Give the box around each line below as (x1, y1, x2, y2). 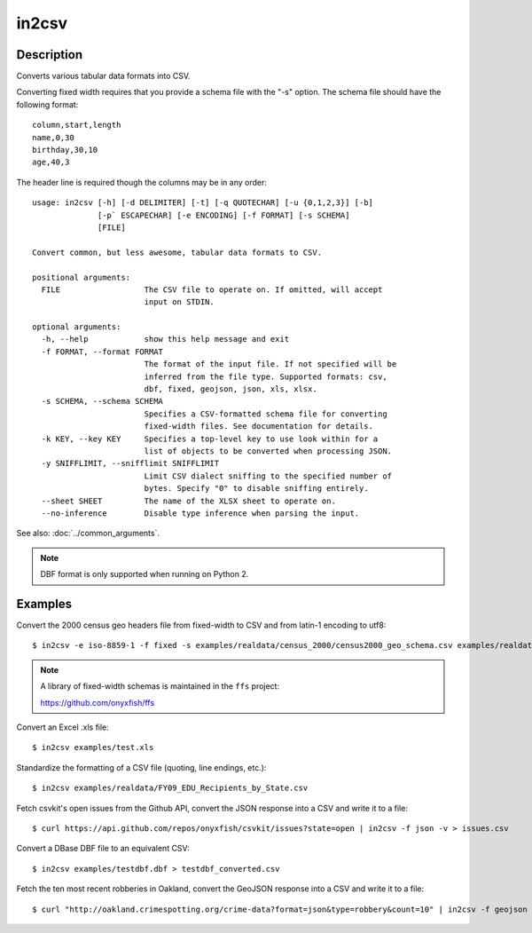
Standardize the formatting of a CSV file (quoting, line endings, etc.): (16, 762, 267, 772)
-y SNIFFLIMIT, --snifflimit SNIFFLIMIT (41, 458, 220, 469)
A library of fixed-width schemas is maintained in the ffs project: (40, 681, 279, 692)
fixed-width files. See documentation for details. (144, 422, 374, 431)
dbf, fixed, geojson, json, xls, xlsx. (144, 384, 318, 394)
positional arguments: (32, 272, 131, 282)
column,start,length (32, 120, 121, 130)
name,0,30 (32, 132, 74, 142)
